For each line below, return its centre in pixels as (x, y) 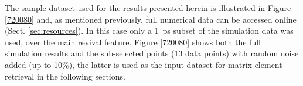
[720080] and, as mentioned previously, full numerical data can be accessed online (151, 19)
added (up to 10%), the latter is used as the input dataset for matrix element (144, 64)
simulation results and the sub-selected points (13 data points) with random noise (152, 53)
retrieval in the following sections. (65, 76)
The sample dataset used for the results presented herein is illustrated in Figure (148, 8)
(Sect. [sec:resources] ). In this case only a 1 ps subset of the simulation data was (149, 31)
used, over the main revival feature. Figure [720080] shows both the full (133, 42)
